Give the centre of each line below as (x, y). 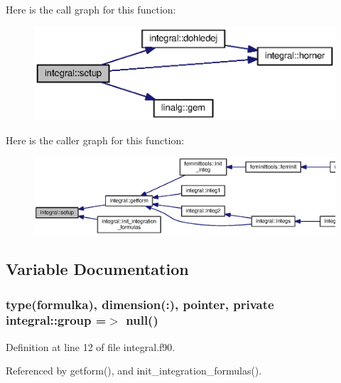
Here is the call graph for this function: (91, 9)
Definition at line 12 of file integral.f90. (91, 346)
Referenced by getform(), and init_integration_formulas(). (134, 371)
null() (142, 320)
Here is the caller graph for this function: (95, 140)
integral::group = (56, 320)
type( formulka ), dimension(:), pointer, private (140, 304)
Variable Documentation (97, 269)
